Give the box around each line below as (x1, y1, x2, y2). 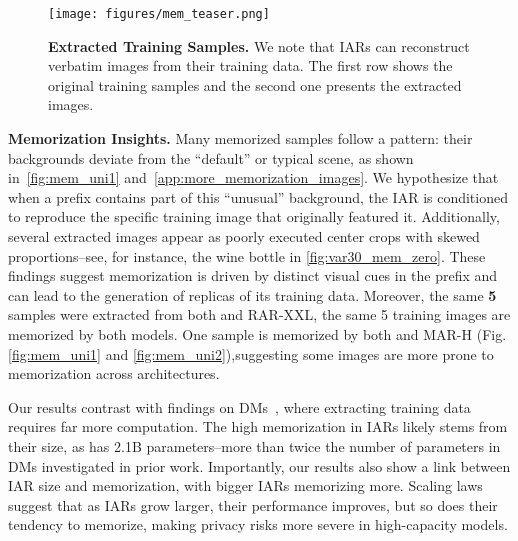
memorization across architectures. (8, 363, 220, 384)
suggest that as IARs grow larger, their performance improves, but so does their (8, 494, 498, 515)
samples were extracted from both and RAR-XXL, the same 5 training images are (8, 304, 511, 325)
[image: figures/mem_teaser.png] (48, 7, 270, 21)
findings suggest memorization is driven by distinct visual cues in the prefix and (8, 265, 498, 286)
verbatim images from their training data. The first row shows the (48, 55, 453, 76)
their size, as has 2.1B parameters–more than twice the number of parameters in (8, 435, 501, 456)
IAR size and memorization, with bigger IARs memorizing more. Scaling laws (8, 475, 483, 496)
